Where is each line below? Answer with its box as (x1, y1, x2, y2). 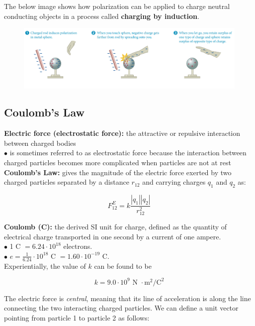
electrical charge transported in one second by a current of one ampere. (4, 231, 221, 241)
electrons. (63, 241, 92, 251)
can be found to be (94, 260, 152, 271)
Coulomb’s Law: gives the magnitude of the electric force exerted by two (4, 167, 232, 177)
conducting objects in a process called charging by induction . (4, 10, 199, 21)
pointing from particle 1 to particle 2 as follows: (4, 313, 150, 323)
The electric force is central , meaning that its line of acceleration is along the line (4, 293, 251, 303)
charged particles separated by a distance (4, 177, 129, 187)
